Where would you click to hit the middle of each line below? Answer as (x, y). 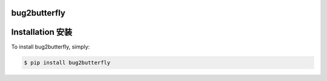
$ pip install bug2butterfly (67, 62)
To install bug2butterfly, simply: (51, 46)
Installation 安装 (42, 32)
